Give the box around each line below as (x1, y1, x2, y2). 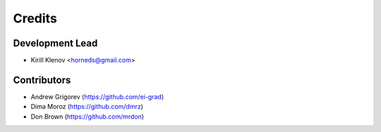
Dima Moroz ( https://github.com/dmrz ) (30, 103, 144, 111)
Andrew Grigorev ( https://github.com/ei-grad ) (30, 92, 164, 101)
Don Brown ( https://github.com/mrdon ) (30, 112, 145, 121)
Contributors (13, 74, 71, 86)
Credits (13, 11, 58, 26)
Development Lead (13, 37, 98, 49)
